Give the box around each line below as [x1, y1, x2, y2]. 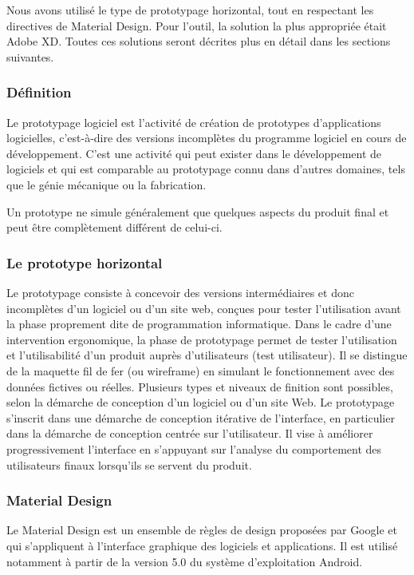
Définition [6, 82, 72, 102]
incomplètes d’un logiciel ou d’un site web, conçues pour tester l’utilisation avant [6, 299, 401, 316]
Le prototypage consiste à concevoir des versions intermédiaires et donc [6, 284, 354, 300]
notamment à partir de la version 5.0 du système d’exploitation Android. [6, 553, 363, 569]
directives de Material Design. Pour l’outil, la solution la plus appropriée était [6, 17, 387, 34]
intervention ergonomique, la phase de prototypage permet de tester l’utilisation [6, 331, 397, 347]
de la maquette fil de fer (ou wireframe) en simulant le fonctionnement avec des [6, 362, 395, 379]
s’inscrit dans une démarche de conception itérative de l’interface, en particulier [6, 409, 395, 426]
